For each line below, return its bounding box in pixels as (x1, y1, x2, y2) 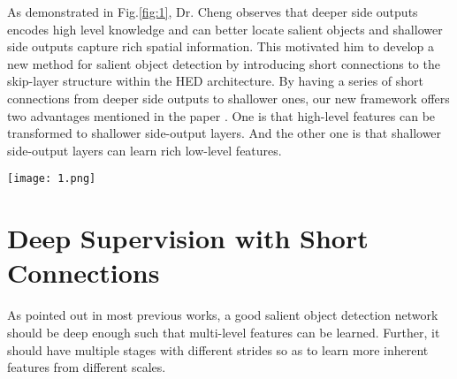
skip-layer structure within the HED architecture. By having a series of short (7, 72, 424, 90)
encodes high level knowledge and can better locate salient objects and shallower (7, 19, 443, 38)
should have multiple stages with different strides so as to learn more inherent (7, 340, 429, 359)
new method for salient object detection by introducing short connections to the (7, 54, 440, 72)
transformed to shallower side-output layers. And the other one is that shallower (7, 124, 442, 142)
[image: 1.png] (7, 172, 96, 186)
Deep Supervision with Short (7, 220, 369, 256)
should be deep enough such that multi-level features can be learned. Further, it (7, 322, 440, 341)
